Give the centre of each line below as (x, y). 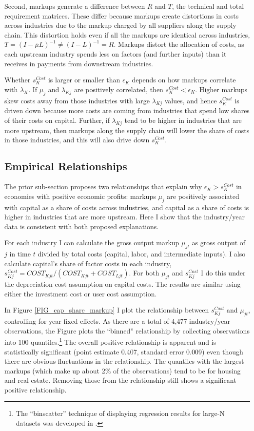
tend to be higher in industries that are (183, 120)
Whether (18, 80)
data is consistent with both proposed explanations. (82, 226)
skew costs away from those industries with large (77, 100)
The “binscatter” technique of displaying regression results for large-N (120, 413)
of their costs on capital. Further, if (57, 120)
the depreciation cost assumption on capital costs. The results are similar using (123, 284)
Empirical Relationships (66, 166)
